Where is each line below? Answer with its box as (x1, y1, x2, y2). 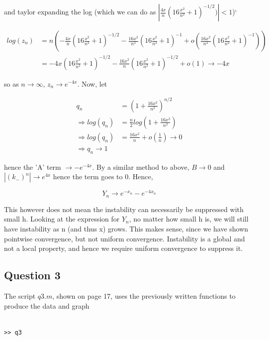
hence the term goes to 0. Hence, (53, 171, 153, 182)
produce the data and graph (4, 300, 90, 311)
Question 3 (4, 267, 61, 283)
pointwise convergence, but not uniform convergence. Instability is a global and (4, 233, 245, 243)
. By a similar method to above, (92, 161, 189, 172)
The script (4, 290, 36, 301)
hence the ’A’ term (4, 161, 61, 172)
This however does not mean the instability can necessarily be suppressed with (4, 204, 244, 214)
